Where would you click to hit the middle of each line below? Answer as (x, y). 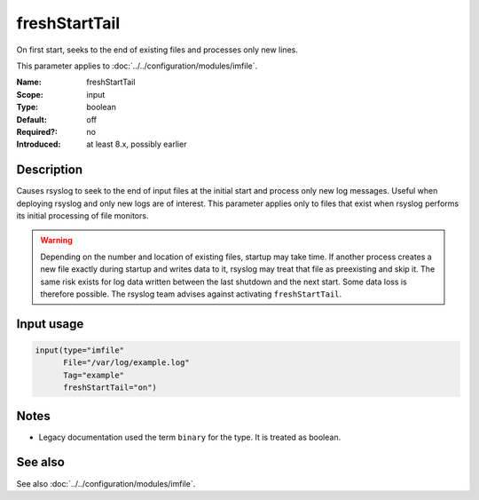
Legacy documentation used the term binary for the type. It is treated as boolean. (190, 437)
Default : (32, 119)
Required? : (37, 131)
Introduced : (39, 144)
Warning (56, 241)
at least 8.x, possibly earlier (137, 144)
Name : (29, 82)
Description (50, 170)
